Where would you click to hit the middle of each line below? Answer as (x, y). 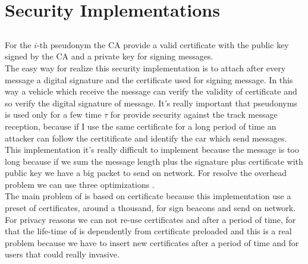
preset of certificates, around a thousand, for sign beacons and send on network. (150, 208)
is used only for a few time (53, 114)
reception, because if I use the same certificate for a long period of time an (141, 126)
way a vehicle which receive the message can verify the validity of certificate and (151, 91)
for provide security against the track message (194, 114)
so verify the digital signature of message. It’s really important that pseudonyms (151, 103)
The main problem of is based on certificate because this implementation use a (148, 196)
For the (18, 44)
